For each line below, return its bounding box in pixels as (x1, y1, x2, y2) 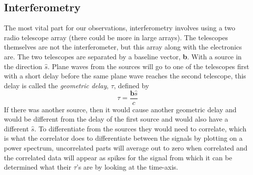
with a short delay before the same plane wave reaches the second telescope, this (4, 71, 246, 81)
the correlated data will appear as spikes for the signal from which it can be (4, 152, 232, 162)
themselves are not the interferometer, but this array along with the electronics (4, 42, 242, 52)
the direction (4, 61, 42, 71)
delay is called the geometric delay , (4, 80, 109, 90)
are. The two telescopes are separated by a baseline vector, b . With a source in (4, 51, 242, 61)
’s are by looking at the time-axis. (76, 162, 178, 172)
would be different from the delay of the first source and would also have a (4, 114, 228, 124)
